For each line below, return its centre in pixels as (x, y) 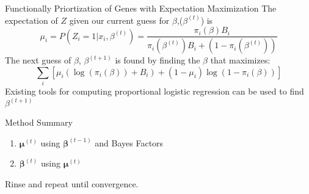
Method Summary (39, 122)
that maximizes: (240, 60)
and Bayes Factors (129, 142)
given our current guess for (119, 20)
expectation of (31, 20)
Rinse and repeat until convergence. (72, 183)
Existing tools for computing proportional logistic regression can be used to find (154, 91)
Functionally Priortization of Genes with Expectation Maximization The (141, 8)
